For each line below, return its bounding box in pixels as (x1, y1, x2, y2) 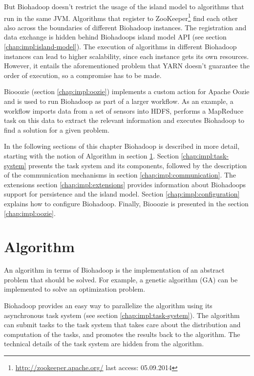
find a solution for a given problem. (4, 124, 110, 135)
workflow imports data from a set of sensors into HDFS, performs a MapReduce (4, 105, 244, 116)
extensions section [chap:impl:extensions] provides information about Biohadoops (4, 179, 246, 189)
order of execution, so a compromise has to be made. (4, 70, 162, 80)
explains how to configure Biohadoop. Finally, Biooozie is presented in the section (4, 198, 249, 208)
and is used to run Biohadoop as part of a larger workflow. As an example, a (4, 96, 233, 106)
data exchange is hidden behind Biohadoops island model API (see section (4, 32, 227, 42)
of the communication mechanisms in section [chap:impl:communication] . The (4, 170, 236, 180)
